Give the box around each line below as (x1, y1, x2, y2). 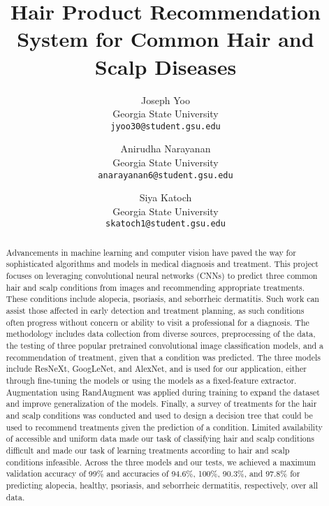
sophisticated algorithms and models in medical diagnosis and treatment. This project (6, 258, 319, 270)
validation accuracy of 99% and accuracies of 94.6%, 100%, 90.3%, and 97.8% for (6, 468, 300, 479)
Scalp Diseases (94, 52, 237, 80)
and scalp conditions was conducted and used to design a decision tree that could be (6, 410, 313, 421)
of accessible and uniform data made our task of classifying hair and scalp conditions (6, 433, 314, 444)
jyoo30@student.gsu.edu (110, 121, 221, 131)
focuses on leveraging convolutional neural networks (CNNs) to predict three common (6, 270, 318, 282)
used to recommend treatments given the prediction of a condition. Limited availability (6, 421, 323, 433)
